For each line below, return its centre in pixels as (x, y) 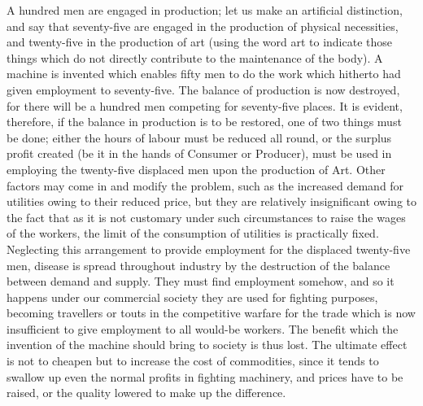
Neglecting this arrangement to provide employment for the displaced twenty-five (209, 249)
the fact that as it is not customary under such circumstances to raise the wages (206, 217)
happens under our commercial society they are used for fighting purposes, (192, 297)
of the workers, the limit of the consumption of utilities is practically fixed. (193, 233)
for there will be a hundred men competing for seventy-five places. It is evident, (205, 105)
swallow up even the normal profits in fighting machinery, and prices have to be (205, 376)
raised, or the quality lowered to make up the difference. (146, 393)
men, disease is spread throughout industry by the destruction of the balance (198, 265)
